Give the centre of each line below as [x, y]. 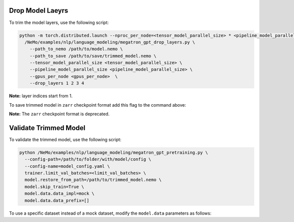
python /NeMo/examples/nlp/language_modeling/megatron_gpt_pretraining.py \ [114, 152]
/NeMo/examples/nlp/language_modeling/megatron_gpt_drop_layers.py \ [110, 42]
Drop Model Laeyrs [39, 11]
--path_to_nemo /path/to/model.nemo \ [76, 49]
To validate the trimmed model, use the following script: [65, 139]
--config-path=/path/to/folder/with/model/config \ [88, 159]
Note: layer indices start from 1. [41, 96]
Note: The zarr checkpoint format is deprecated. [59, 114]
